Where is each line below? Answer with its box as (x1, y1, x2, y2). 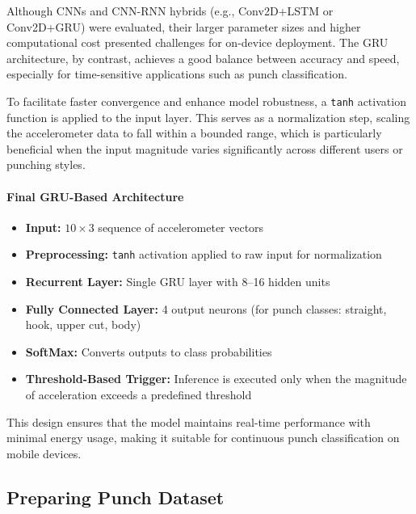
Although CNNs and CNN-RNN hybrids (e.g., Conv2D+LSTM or (6, 2, 334, 19)
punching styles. (6, 156, 86, 173)
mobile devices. (6, 444, 82, 461)
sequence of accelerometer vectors (98, 218, 264, 235)
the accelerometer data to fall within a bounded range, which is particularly (6, 124, 382, 141)
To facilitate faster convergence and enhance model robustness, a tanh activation (6, 92, 406, 109)
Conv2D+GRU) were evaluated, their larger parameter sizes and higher (6, 18, 361, 35)
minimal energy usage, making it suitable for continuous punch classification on (6, 429, 400, 446)
